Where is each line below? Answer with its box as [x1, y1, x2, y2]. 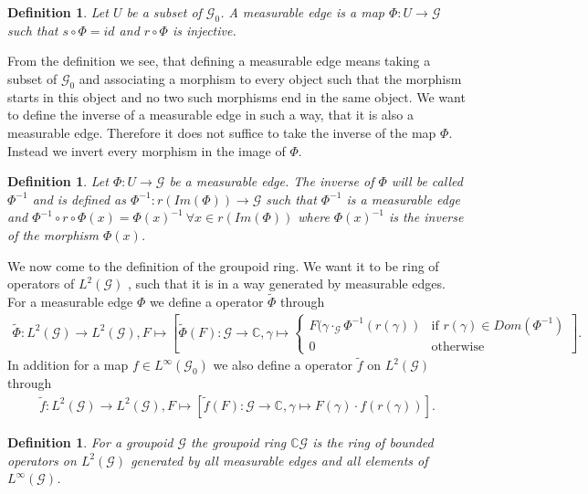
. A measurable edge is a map [220, 3, 384, 21]
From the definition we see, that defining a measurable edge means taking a [7, 51, 431, 70]
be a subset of [126, 3, 202, 21]
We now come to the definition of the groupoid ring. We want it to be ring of [7, 256, 439, 275]
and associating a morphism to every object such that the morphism [79, 68, 462, 88]
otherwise [431, 340, 485, 353]
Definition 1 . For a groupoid [7, 432, 173, 451]
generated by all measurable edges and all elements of [131, 450, 428, 469]
